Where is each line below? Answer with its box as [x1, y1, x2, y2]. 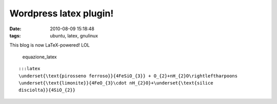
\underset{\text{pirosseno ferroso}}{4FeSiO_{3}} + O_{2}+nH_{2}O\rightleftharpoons [18, 73, 238, 79]
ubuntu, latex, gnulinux [50, 32, 98, 38]
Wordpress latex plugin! [9, 8, 114, 19]
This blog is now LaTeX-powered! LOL [9, 42, 90, 48]
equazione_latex [22, 54, 57, 60]
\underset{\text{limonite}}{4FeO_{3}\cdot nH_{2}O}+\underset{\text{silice [18, 80, 213, 86]
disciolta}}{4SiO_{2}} [18, 87, 76, 93]
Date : [9, 26, 22, 32]
